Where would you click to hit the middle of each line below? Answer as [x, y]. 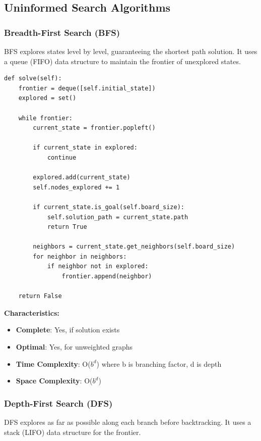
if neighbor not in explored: [98, 266]
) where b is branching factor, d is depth [159, 363]
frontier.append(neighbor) [107, 277]
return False [40, 296]
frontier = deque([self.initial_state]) [87, 88]
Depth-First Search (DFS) [58, 403]
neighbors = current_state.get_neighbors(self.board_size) [134, 247]
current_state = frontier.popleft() [94, 128]
